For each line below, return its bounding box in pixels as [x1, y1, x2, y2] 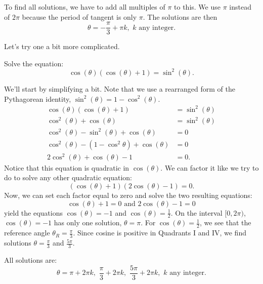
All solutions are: [4, 254, 57, 265]
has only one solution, [54, 217, 122, 228]
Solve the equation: [4, 58, 64, 68]
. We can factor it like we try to [160, 162, 259, 173]
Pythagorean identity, [4, 93, 71, 104]
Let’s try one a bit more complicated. [4, 41, 120, 52]
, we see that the [199, 217, 251, 228]
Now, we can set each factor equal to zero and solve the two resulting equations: [4, 190, 252, 200]
